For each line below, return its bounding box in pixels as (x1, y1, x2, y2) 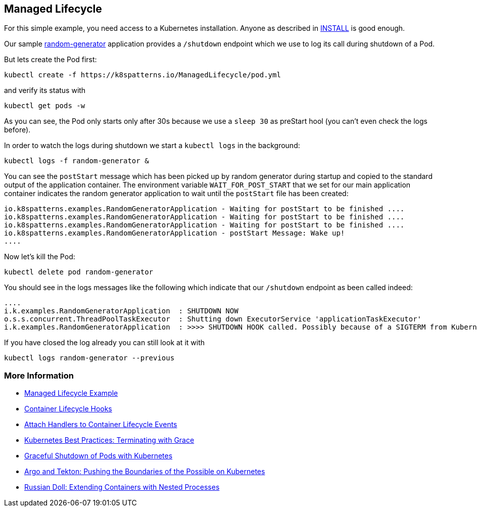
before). (4, 125, 31, 134)
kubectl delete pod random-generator (4, 268, 154, 276)
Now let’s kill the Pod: (4, 252, 75, 261)
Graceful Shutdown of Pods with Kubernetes (24, 451, 173, 460)
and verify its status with (4, 86, 86, 95)
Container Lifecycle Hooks (24, 404, 112, 413)
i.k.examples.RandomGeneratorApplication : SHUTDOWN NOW (4, 307, 239, 315)
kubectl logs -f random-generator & (4, 157, 149, 165)
